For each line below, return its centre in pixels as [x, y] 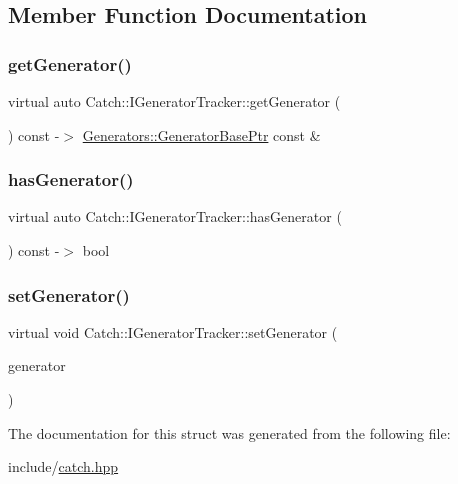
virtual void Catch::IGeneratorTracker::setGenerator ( [173, 331]
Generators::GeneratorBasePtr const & [201, 134]
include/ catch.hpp [63, 466]
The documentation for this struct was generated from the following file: [229, 432]
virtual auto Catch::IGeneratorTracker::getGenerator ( [174, 101]
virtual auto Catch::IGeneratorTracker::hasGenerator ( [175, 216]
